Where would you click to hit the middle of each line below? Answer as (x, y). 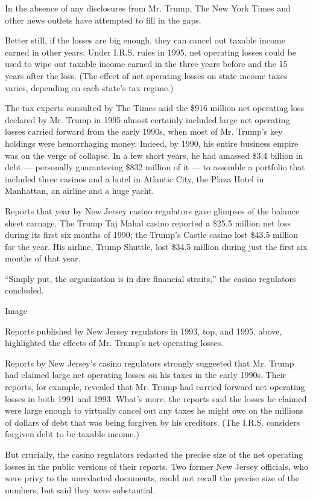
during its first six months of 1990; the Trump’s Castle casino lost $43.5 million (152, 235)
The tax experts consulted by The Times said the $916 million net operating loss (154, 108)
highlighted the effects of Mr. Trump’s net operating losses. (114, 343)
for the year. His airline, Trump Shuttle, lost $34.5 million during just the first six (156, 246)
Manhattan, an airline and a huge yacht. (80, 191)
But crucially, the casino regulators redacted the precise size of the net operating (154, 454)
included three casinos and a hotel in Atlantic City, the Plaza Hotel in (134, 178)
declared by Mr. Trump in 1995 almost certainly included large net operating (147, 119)
